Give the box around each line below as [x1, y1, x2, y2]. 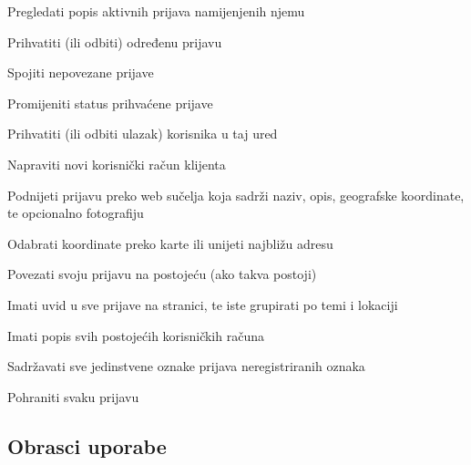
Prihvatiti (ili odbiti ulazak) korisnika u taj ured [7, 124, 278, 143]
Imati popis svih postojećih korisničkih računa [7, 325, 264, 345]
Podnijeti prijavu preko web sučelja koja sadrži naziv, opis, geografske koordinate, [7, 185, 465, 204]
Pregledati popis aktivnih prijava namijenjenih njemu [7, 2, 305, 20]
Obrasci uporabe [7, 431, 167, 460]
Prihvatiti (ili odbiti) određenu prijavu [7, 32, 222, 51]
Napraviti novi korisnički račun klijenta [7, 154, 226, 173]
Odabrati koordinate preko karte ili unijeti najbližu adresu [7, 233, 333, 253]
